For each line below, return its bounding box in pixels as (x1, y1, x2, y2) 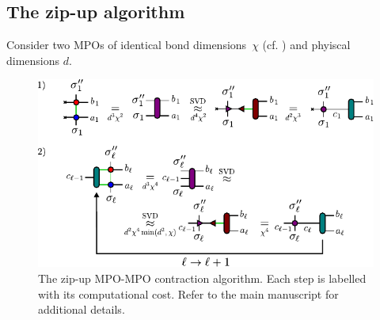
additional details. (38, 301, 125, 318)
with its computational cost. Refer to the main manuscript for (38, 285, 339, 302)
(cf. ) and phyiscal (262, 36, 351, 53)
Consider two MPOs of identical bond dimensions (6, 36, 247, 53)
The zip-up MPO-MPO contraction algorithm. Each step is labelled (38, 269, 367, 286)
